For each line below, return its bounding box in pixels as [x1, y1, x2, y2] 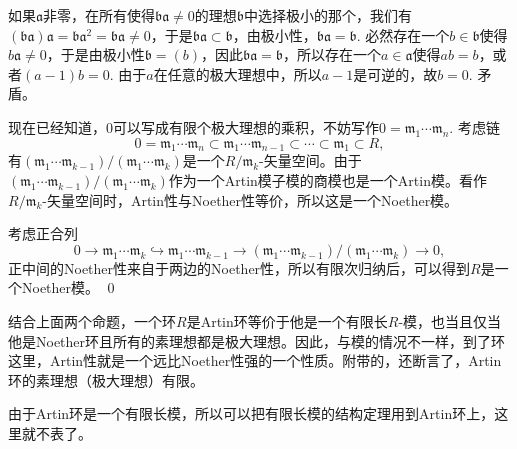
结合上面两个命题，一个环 [8, 310, 176, 331]
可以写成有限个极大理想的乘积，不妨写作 [113, 116, 379, 137]
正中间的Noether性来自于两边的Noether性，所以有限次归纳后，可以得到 [8, 257, 471, 278]
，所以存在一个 [283, 44, 382, 65]
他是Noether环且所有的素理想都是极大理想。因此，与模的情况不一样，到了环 [8, 330, 506, 351]
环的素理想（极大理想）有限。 [8, 369, 204, 390]
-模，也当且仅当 [398, 310, 502, 331]
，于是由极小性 [46, 44, 145, 65]
